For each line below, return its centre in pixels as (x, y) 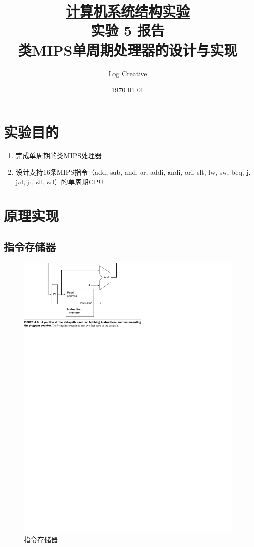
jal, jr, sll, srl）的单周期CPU (59, 181)
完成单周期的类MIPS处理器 (59, 155)
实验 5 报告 (128, 30)
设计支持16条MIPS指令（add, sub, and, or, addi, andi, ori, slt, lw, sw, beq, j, (133, 172)
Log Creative (128, 73)
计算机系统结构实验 (127, 11)
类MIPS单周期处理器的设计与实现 (128, 49)
